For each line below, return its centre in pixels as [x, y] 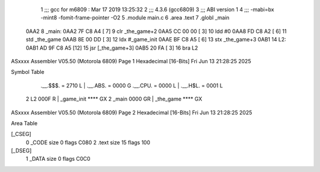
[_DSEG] [21, 151]
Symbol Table [28, 72]
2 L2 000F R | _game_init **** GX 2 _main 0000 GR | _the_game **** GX [114, 99]
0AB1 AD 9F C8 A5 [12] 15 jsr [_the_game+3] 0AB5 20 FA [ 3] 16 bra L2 [112, 48]
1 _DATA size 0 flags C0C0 [58, 159]
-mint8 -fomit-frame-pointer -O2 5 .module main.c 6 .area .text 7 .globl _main [135, 18]
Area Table [24, 123]
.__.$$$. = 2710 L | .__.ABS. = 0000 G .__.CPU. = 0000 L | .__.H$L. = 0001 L [132, 85]
